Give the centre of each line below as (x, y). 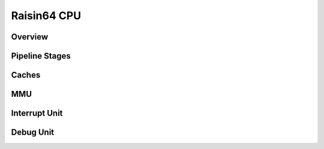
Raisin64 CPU (46, 16)
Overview (30, 37)
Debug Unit (33, 133)
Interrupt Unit (37, 113)
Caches (26, 75)
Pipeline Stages (41, 56)
